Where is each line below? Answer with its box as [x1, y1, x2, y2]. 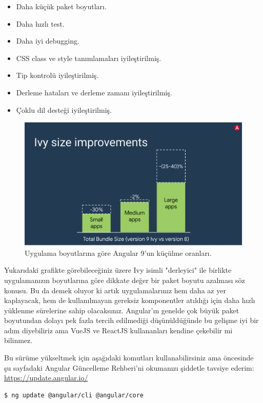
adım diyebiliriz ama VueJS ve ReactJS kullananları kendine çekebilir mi [4, 325, 233, 335]
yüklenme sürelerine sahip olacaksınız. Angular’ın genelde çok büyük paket [4, 305, 239, 315]
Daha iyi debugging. [16, 35, 79, 46]
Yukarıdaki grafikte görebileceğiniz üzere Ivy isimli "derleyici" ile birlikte [4, 265, 232, 275]
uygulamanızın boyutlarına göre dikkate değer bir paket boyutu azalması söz [4, 274, 245, 285]
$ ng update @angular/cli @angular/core [4, 391, 144, 399]
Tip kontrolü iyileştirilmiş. [16, 70, 99, 80]
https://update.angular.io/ [4, 372, 88, 383]
